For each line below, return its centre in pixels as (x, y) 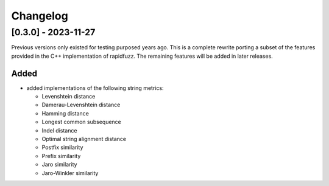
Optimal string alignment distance (84, 139)
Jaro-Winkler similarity (70, 173)
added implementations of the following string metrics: (95, 88)
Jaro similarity (59, 165)
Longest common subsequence (81, 122)
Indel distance (59, 130)
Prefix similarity (61, 156)
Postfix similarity (62, 147)
